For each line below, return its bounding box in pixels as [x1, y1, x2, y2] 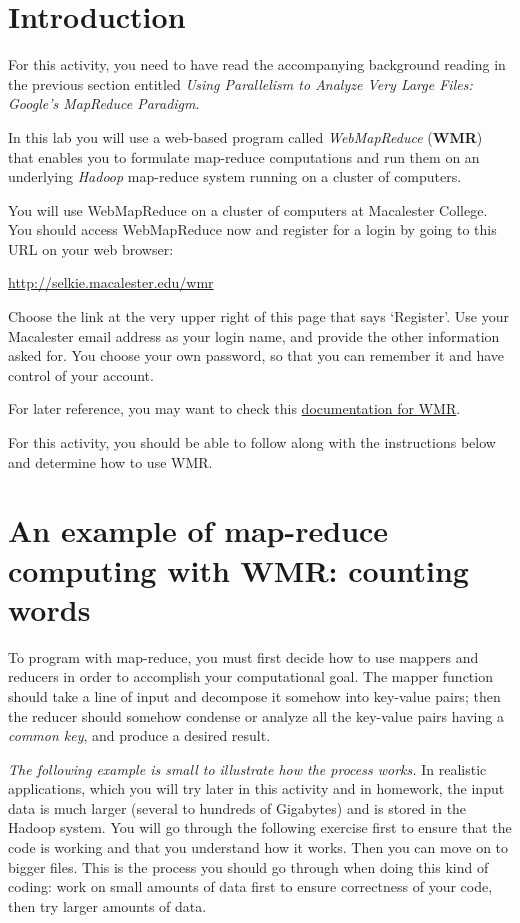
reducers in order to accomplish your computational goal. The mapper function [8, 666, 493, 687]
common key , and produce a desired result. [8, 725, 271, 746]
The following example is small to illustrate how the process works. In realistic [8, 758, 487, 779]
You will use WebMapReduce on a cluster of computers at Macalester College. [8, 199, 488, 220]
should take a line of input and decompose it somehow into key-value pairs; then [8, 685, 501, 706]
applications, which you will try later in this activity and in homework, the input [8, 778, 505, 799]
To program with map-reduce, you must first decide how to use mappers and [8, 646, 479, 667]
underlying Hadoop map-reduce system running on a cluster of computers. [8, 166, 462, 187]
